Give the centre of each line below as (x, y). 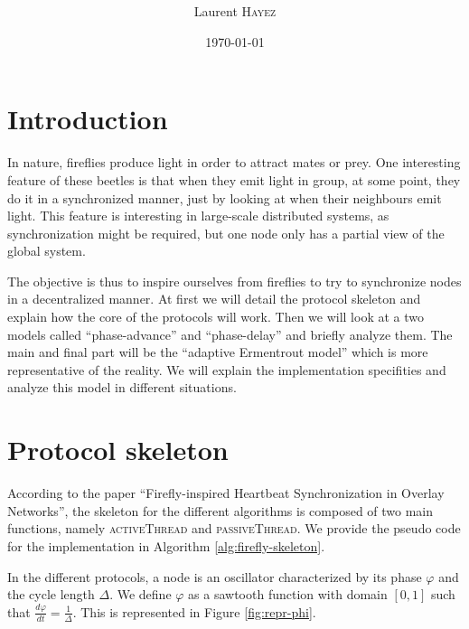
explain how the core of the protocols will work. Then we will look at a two (216, 317)
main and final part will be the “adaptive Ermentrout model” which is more (218, 352)
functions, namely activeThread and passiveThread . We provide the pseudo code (234, 528)
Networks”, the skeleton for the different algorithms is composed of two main (220, 510)
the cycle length (51, 594)
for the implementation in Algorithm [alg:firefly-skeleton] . (166, 545)
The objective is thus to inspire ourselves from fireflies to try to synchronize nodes (234, 281)
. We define (141, 594)
